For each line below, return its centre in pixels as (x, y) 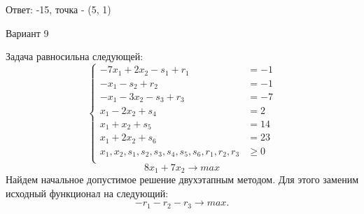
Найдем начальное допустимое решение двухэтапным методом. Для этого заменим (182, 179)
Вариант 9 (27, 33)
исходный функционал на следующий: (87, 193)
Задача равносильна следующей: (75, 56)
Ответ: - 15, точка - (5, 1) (58, 9)
